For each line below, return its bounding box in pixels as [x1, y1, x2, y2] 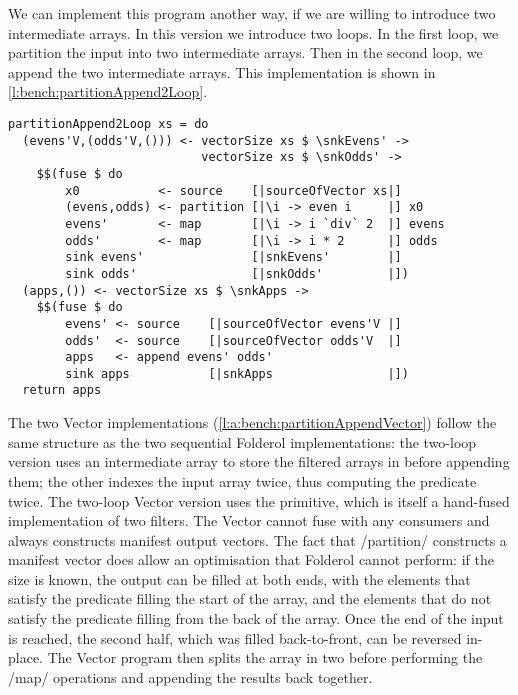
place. [8, 647, 43, 668]
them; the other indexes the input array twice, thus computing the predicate [8, 470, 477, 491]
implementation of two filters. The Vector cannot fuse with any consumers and [8, 510, 490, 531]
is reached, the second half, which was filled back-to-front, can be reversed [8, 627, 462, 648]
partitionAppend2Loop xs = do [8, 116, 209, 131]
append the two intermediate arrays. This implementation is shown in [8, 61, 436, 82]
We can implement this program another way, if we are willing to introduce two [8, 3, 496, 23]
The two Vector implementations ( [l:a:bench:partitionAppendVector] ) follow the [8, 412, 497, 433]
